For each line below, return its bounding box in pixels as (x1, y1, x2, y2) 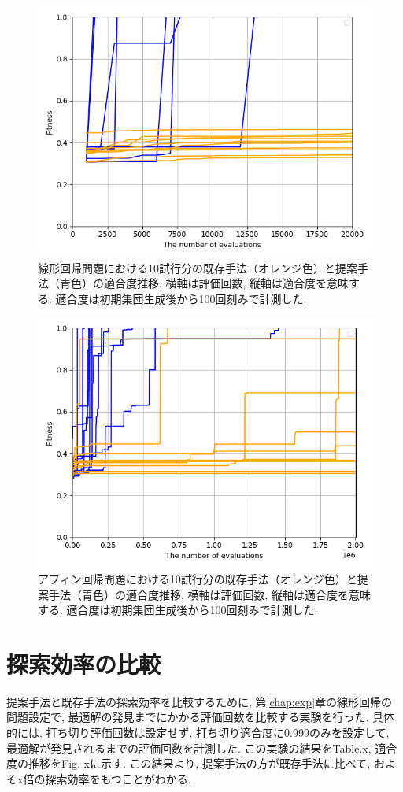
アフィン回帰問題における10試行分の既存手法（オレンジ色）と (38, 570, 357, 587)
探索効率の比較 (6, 647, 161, 679)
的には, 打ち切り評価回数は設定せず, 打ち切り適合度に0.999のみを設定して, (6, 724, 390, 741)
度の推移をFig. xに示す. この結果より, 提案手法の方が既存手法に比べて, (6, 755, 371, 772)
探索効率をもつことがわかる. (45, 770, 191, 786)
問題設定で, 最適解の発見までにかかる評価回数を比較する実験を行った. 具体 (6, 709, 395, 725)
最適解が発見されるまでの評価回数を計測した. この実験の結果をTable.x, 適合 (6, 739, 397, 756)
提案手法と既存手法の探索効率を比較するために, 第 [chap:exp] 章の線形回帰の (6, 693, 393, 709)
